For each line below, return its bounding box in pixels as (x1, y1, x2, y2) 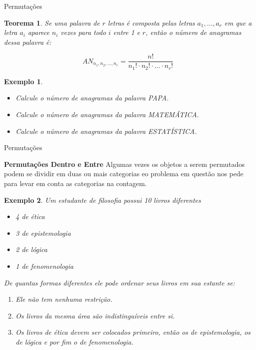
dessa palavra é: (4, 36, 52, 47)
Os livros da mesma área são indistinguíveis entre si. (15, 310, 175, 320)
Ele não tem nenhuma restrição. (15, 294, 113, 304)
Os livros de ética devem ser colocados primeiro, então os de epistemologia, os (15, 327, 251, 337)
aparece (28, 27, 50, 37)
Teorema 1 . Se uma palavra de (4, 17, 100, 28)
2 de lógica (15, 244, 48, 255)
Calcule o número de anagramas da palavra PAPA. (15, 93, 169, 103)
